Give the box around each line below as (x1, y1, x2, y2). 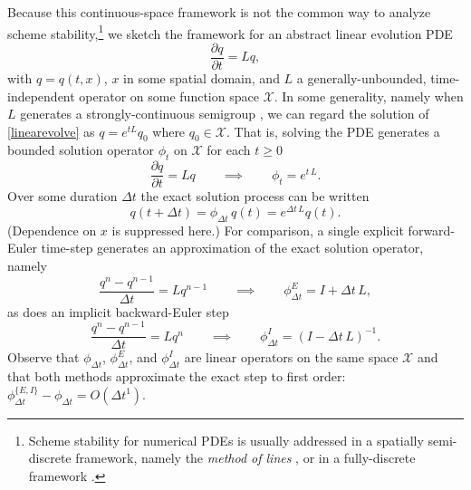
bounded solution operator (7, 140, 154, 159)
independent (7, 86, 75, 105)
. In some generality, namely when (274, 86, 464, 105)
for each (207, 140, 251, 159)
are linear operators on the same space (184, 348, 399, 367)
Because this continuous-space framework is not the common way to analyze (7, 3, 431, 21)
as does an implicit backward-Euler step (7, 302, 229, 321)
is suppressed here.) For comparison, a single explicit (111, 220, 404, 239)
